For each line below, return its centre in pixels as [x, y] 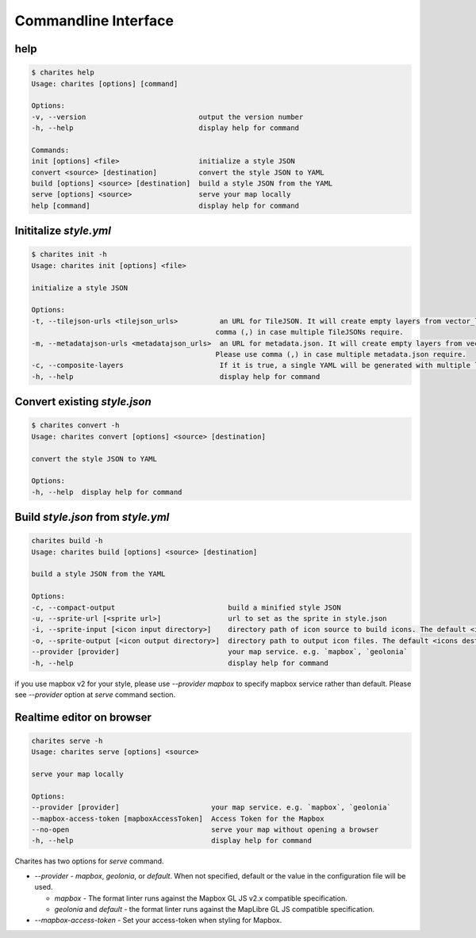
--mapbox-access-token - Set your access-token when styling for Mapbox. [158, 921]
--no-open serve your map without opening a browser [205, 830]
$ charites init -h [69, 255]
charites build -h [67, 541]
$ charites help [63, 73]
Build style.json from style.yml [92, 517]
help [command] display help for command [165, 205]
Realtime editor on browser [83, 717]
